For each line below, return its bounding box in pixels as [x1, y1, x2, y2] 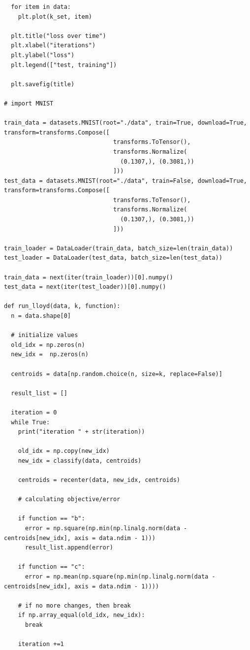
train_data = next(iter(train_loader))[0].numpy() [4, 274, 173, 281]
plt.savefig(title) [11, 80, 75, 88]
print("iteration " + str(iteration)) [18, 428, 145, 436]
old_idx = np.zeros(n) [11, 341, 85, 348]
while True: [11, 418, 50, 426]
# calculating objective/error [18, 496, 121, 503]
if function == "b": [18, 515, 85, 522]
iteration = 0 [11, 409, 57, 416]
